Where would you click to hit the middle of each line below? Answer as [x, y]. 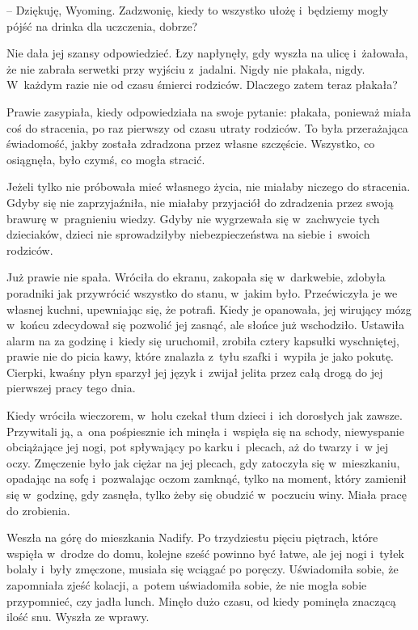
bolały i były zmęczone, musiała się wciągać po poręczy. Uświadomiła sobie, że [203, 569]
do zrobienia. [38, 510]
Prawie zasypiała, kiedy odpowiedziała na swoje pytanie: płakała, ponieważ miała [209, 111]
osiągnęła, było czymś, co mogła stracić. [106, 159]
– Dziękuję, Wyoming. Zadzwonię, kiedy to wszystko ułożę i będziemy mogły [198, 10]
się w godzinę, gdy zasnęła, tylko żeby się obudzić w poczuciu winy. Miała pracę [207, 495]
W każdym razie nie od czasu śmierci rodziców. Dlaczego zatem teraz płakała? [202, 85]
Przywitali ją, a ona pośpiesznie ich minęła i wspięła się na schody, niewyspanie [205, 431]
